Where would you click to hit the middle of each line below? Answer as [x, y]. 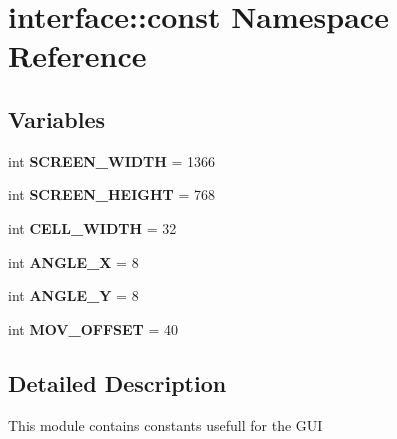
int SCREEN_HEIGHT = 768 [111, 194]
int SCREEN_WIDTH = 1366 [112, 160]
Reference [77, 55]
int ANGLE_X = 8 [73, 261]
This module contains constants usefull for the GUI [165, 424]
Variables [57, 118]
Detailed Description [117, 382]
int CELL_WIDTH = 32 [92, 227]
